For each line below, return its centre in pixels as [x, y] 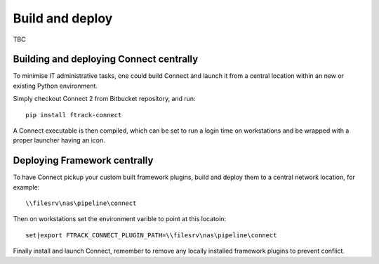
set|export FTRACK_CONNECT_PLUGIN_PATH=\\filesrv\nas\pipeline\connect [151, 235]
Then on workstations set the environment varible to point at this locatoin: [120, 219]
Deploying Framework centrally [83, 160]
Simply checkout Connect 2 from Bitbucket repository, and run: [104, 99]
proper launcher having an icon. [59, 140]
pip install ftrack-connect [74, 115]
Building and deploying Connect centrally [106, 59]
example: [26, 187]
